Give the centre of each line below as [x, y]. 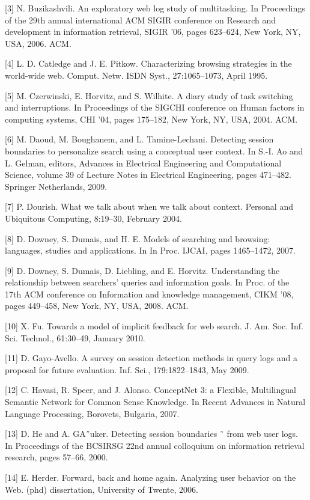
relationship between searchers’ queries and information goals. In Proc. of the [147, 282]
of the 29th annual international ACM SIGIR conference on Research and [141, 20]
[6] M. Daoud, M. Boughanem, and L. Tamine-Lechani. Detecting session [139, 139]
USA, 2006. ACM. [38, 43]
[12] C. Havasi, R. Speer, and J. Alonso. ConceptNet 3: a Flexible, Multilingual [150, 390]
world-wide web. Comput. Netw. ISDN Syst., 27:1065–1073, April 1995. [136, 75]
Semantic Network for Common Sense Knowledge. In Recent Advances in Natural [155, 402]
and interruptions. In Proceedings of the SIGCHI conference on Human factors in [155, 107]
